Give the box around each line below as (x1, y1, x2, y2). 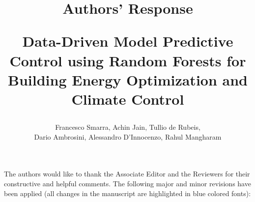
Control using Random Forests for (9, 50, 246, 70)
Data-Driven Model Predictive (22, 31, 233, 51)
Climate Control (71, 88, 184, 109)
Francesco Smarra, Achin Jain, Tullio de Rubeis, (55, 122, 200, 132)
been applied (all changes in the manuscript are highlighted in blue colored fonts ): (4, 188, 251, 198)
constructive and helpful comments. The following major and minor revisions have (4, 178, 251, 188)
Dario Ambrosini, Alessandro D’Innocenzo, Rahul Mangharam (34, 131, 222, 142)
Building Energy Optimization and (8, 69, 248, 89)
